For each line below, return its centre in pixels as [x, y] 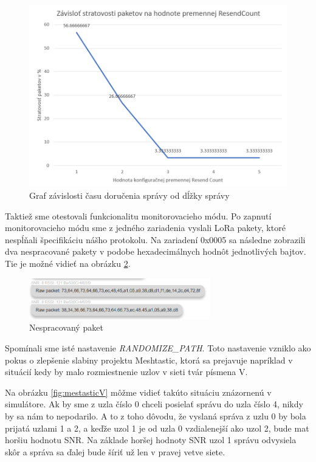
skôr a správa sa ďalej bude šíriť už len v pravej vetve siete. [115, 451]
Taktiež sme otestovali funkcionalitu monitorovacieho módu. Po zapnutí [138, 215]
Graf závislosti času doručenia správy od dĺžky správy [129, 195]
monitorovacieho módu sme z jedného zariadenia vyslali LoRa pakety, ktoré [145, 228]
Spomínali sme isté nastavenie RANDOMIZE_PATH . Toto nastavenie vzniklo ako [158, 347]
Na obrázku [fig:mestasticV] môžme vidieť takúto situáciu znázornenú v [138, 392]
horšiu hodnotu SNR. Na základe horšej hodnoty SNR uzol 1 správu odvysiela [151, 440]
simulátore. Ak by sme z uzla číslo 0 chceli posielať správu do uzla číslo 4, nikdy [154, 404]
